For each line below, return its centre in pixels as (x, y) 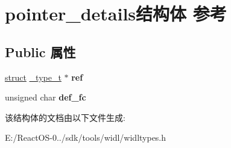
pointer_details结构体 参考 (116, 14)
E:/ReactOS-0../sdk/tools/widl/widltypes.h (86, 137)
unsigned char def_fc (46, 97)
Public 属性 (40, 51)
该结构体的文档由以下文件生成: (65, 117)
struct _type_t (33, 77)
